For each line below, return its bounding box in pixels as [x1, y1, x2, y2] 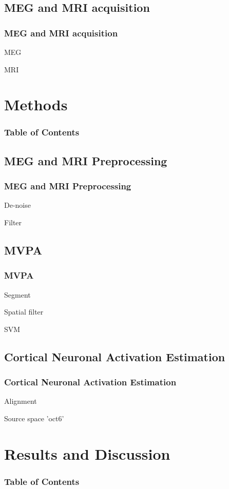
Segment [4, 289, 31, 300]
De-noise [4, 200, 31, 210]
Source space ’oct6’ [4, 413, 64, 423]
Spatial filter [4, 306, 44, 317]
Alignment [4, 396, 37, 406]
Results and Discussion [4, 443, 170, 464]
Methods [4, 94, 68, 115]
